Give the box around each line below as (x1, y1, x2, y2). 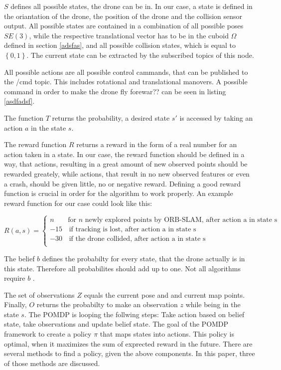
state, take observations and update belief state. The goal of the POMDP (4, 319, 229, 329)
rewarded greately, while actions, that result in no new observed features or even (4, 168, 250, 179)
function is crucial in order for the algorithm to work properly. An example (4, 188, 233, 198)
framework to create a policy (4, 329, 92, 339)
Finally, (4, 299, 27, 310)
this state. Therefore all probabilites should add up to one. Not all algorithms (4, 263, 241, 273)
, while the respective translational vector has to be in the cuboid (29, 30, 229, 40)
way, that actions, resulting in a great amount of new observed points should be (4, 159, 248, 169)
